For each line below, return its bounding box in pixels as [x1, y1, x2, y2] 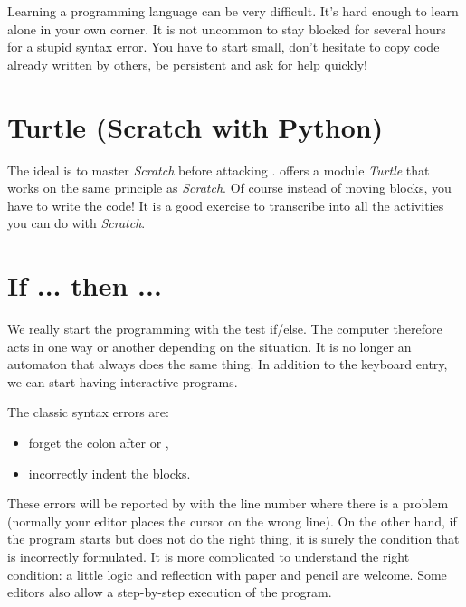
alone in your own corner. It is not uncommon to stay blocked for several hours [7, 19, 446, 38]
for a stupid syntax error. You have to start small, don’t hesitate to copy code [7, 37, 440, 56]
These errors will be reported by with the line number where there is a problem [7, 494, 449, 513]
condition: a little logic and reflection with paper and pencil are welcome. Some [7, 564, 447, 583]
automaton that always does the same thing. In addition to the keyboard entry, [7, 355, 448, 374]
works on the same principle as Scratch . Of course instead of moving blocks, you [7, 178, 452, 197]
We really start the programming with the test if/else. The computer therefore [7, 319, 442, 337]
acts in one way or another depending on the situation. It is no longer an [7, 337, 412, 356]
